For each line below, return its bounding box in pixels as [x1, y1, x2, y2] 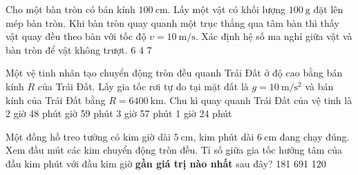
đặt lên [313, 2, 343, 16]
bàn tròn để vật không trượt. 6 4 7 [6, 42, 152, 56]
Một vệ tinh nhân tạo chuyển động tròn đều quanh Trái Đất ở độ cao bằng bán [6, 65, 343, 80]
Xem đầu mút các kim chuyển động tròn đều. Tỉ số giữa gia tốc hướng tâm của [6, 143, 342, 157]
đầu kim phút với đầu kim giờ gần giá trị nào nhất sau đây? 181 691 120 [6, 156, 326, 170]
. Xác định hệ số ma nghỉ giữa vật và [195, 29, 352, 43]
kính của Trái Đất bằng [6, 92, 106, 107]
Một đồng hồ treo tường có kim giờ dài [6, 129, 171, 143]
